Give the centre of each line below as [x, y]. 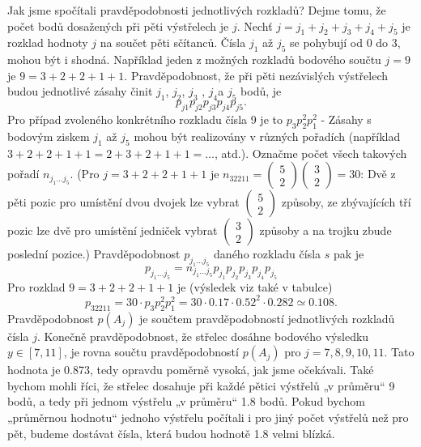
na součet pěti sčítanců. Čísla [173, 43]
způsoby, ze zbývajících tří [346, 202]
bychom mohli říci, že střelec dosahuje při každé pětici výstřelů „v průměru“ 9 [201, 385]
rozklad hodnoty [48, 43]
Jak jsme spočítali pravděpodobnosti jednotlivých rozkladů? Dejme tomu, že [197, 10]
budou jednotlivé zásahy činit [80, 91]
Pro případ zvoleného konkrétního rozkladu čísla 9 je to [145, 119]
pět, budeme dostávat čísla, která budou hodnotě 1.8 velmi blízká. [171, 433]
